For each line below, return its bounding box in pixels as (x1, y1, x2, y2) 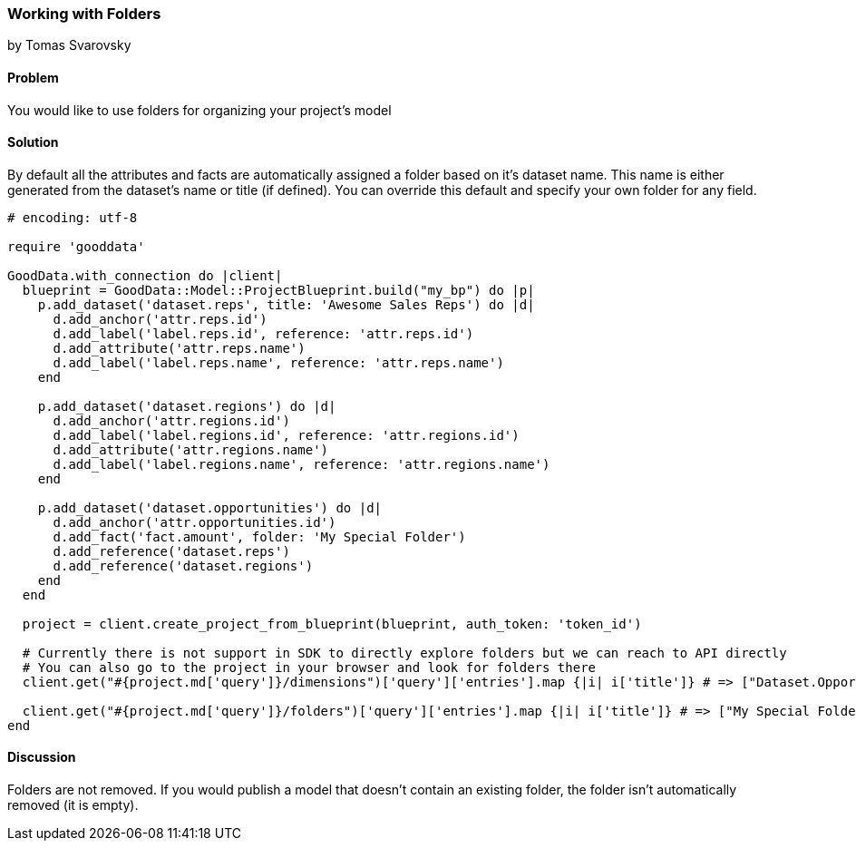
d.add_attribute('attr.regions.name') (53, 442, 329, 457)
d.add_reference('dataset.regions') (53, 558, 314, 573)
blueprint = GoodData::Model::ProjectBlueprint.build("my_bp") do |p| (22, 282, 535, 297)
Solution (7, 134, 59, 151)
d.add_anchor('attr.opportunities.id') (53, 514, 336, 530)
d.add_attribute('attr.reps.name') (53, 340, 306, 356)
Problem (7, 69, 59, 85)
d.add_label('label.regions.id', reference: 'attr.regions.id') (53, 427, 520, 443)
